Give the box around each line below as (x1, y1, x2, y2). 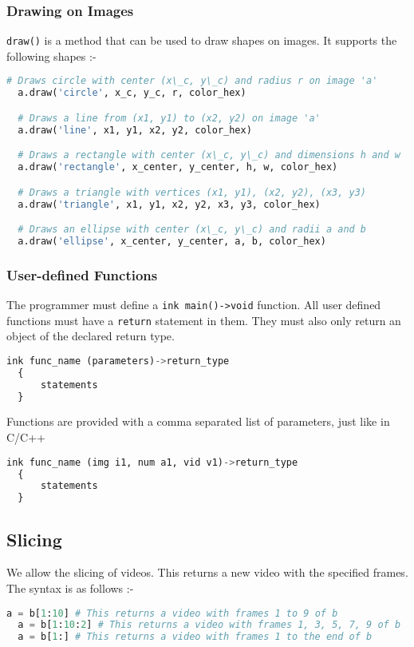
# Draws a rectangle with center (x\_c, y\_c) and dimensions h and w (18, 149, 400, 161)
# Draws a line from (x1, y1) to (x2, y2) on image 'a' (18, 112, 321, 124)
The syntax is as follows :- (6, 579, 134, 596)
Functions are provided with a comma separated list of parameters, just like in (6, 413, 390, 430)
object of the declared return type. (6, 327, 175, 344)
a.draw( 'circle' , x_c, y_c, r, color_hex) (18, 87, 246, 99)
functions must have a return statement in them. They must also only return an (6, 312, 401, 328)
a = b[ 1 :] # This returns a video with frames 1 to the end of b (18, 631, 373, 643)
